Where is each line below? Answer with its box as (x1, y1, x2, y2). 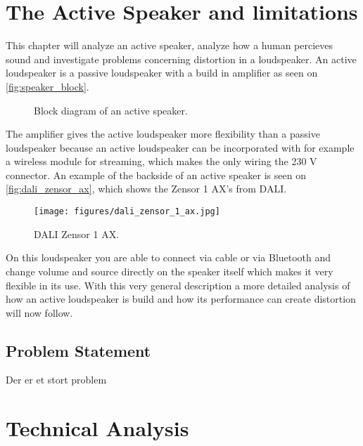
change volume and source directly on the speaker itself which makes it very (6, 263, 333, 278)
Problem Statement (6, 339, 151, 361)
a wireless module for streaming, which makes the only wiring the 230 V (6, 154, 317, 169)
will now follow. (6, 305, 73, 320)
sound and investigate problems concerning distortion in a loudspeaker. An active (6, 51, 357, 66)
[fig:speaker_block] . (6, 79, 89, 93)
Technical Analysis (6, 414, 189, 442)
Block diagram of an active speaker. (34, 103, 188, 117)
